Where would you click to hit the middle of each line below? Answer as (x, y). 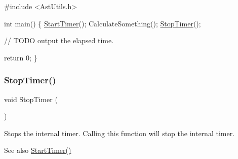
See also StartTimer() (38, 150)
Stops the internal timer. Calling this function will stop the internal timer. (120, 133)
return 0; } (21, 57)
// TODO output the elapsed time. (59, 40)
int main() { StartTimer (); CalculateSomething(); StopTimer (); (103, 23)
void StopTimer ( (31, 99)
